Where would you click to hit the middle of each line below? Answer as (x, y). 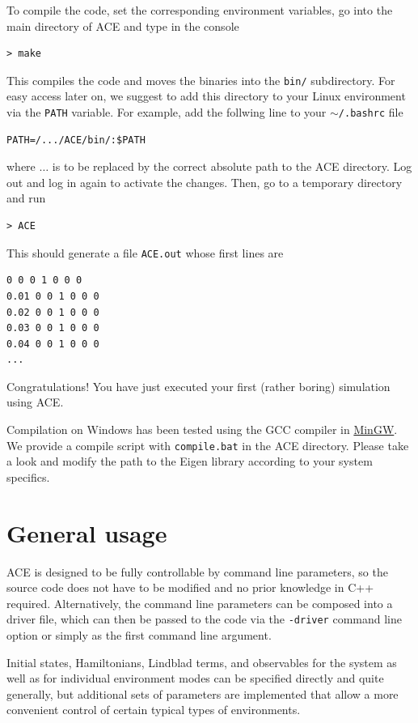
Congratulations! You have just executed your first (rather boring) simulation (198, 386)
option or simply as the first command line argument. (139, 635)
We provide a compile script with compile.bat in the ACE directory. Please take (208, 445)
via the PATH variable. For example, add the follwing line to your (167, 112)
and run (26, 198)
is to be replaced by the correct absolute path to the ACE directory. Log (232, 166)
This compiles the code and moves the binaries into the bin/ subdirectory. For (201, 80)
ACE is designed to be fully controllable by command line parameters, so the (197, 571)
